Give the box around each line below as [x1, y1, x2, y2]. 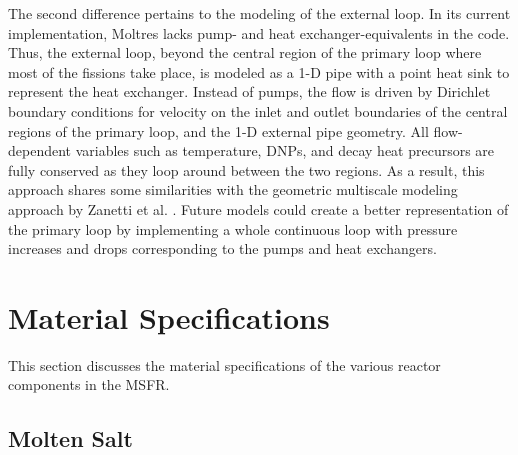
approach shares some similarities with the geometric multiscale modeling [8, 179, 458, 200]
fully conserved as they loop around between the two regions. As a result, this [8, 159, 485, 180]
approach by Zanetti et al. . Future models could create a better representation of [8, 198, 509, 219]
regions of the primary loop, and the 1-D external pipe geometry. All [8, 120, 429, 141]
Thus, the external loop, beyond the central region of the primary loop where [8, 42, 482, 63]
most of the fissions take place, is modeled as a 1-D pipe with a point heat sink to [8, 61, 510, 82]
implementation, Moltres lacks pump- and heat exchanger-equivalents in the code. [8, 22, 510, 43]
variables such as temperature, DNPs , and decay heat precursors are [75, 140, 495, 161]
